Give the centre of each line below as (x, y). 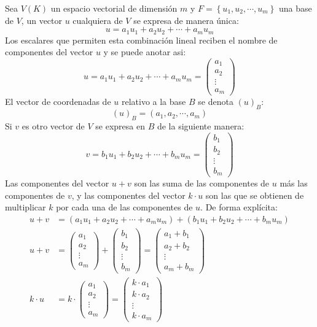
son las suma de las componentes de (202, 183)
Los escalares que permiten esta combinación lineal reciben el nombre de (141, 40)
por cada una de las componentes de (124, 207)
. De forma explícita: (239, 207)
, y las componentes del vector (128, 195)
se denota (216, 102)
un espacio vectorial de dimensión (114, 8)
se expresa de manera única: (186, 20)
